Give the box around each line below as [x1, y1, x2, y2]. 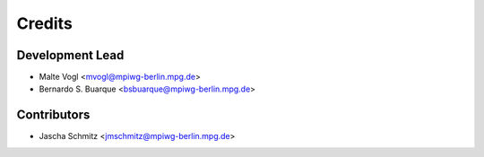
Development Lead [16, 48, 125, 63]
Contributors [16, 108, 91, 123]
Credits [16, 13, 73, 33]
